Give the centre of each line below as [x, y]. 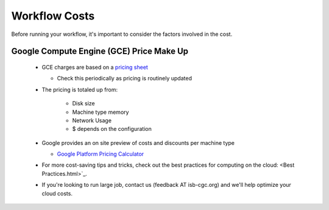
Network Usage [92, 120]
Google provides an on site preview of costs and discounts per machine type [138, 142]
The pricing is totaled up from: [80, 89]
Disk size [83, 103]
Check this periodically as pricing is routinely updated [124, 79]
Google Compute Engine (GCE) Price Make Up [100, 51]
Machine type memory [101, 112]
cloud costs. [57, 193]
